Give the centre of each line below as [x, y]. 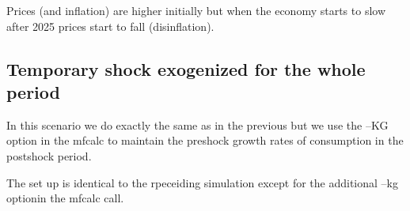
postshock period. [49, 155]
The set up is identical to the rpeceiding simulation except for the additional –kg [202, 182]
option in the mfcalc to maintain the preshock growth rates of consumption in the [205, 140]
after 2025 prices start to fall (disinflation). [110, 26]
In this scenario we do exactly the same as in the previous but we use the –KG [197, 124]
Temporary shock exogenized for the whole [186, 68]
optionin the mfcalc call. [65, 198]
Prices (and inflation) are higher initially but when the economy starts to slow [196, 10]
